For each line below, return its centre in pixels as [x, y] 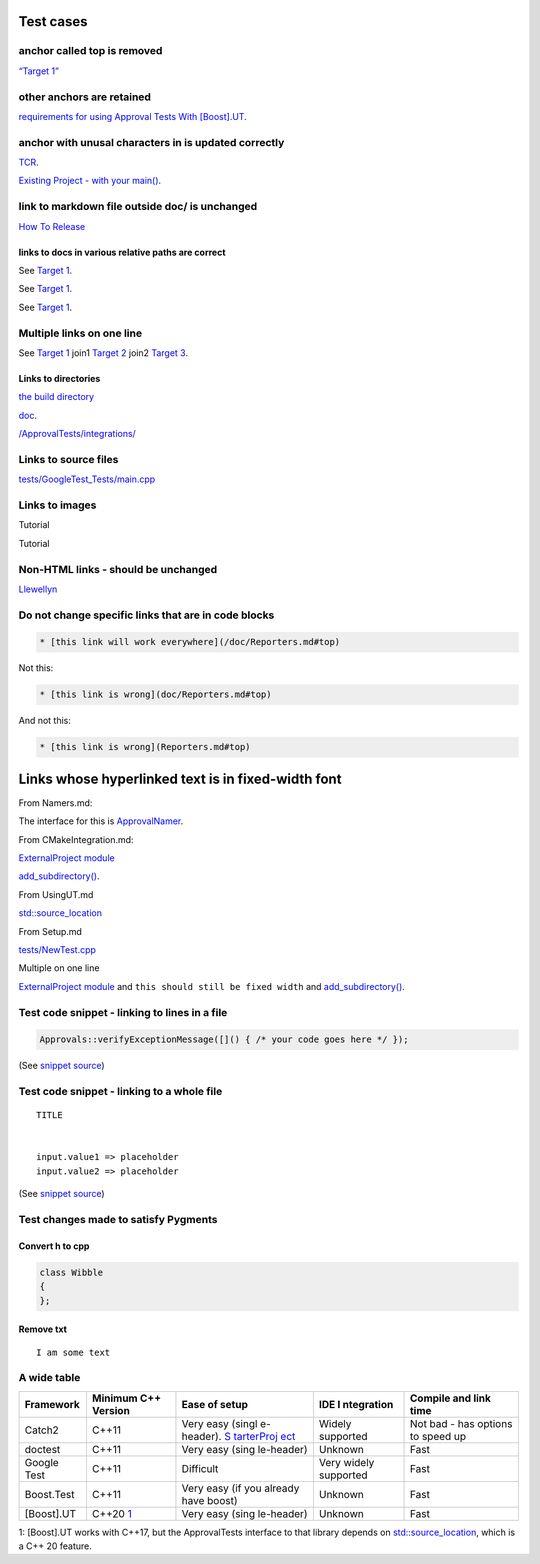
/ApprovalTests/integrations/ [77, 434]
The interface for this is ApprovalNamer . [101, 821]
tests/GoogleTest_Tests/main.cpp [87, 479]
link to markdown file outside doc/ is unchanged [138, 207]
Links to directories [59, 378]
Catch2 [41, 1430]
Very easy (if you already [240, 1488]
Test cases [53, 21]
